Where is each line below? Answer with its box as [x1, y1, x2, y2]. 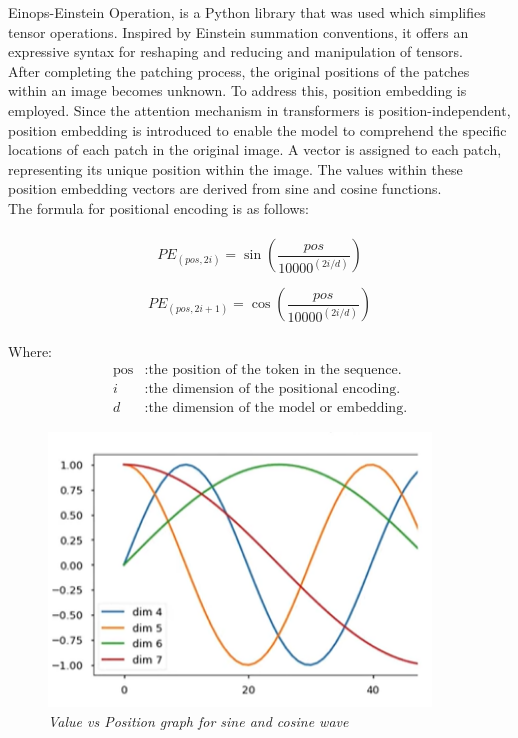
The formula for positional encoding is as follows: [8, 197, 310, 218]
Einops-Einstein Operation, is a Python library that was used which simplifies [8, 2, 486, 22]
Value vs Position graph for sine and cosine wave [48, 710, 349, 731]
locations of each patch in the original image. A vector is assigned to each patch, [8, 139, 502, 160]
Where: [8, 340, 52, 361]
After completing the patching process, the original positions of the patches [8, 60, 470, 81]
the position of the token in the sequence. [148, 363, 402, 378]
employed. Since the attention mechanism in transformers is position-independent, [8, 99, 511, 120]
